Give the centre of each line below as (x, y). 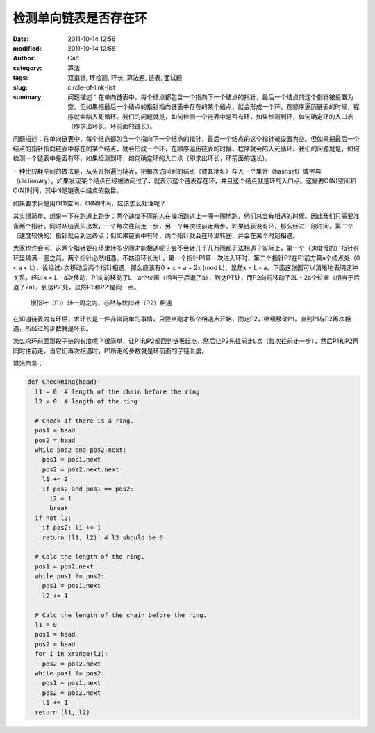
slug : (20, 87)
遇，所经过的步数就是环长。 (52, 328)
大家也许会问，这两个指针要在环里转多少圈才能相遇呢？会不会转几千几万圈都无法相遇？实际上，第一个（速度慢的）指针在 (186, 248)
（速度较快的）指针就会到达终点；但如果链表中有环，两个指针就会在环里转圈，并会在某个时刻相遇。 (156, 235)
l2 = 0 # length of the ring (86, 402)
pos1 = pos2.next (64, 566)
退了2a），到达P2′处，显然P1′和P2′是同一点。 (76, 287)
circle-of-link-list (92, 87)
